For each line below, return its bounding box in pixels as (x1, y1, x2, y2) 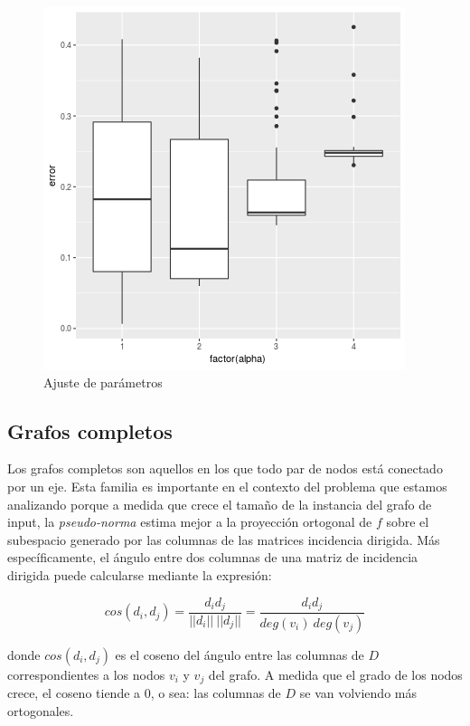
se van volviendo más (299, 683, 417, 702)
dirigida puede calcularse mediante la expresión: (7, 565, 272, 584)
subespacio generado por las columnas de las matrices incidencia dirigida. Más (7, 530, 440, 549)
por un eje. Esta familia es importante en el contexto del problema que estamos (7, 476, 447, 495)
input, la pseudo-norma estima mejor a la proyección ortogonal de (7, 512, 372, 531)
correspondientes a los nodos (7, 664, 165, 683)
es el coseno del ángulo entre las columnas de (115, 645, 364, 664)
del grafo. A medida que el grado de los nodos (208, 664, 463, 683)
